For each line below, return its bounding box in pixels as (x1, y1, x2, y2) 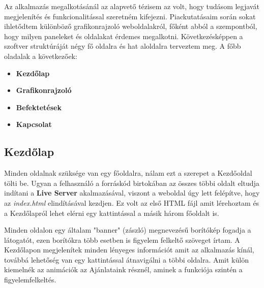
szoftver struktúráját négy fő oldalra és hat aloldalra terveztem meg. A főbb (4, 41, 241, 51)
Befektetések (16, 102, 62, 112)
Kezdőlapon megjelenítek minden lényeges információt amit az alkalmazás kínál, (4, 244, 254, 255)
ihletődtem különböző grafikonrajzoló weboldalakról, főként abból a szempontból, (4, 21, 257, 31)
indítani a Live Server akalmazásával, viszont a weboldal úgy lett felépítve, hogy (4, 187, 260, 198)
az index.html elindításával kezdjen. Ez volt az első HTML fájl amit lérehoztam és (4, 197, 259, 208)
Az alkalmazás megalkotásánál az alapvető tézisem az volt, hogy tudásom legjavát (4, 1, 259, 11)
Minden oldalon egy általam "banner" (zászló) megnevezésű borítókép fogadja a (4, 225, 251, 235)
